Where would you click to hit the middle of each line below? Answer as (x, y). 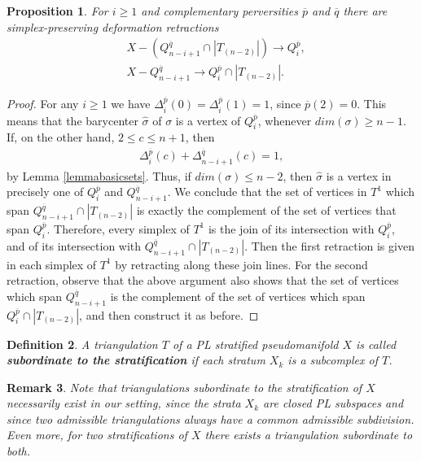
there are (365, 11)
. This (372, 104)
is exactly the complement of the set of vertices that (266, 210)
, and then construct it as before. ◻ (169, 314)
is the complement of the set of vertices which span (238, 296)
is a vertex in (359, 175)
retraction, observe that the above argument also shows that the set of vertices (203, 280)
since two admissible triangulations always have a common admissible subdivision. (210, 418)
